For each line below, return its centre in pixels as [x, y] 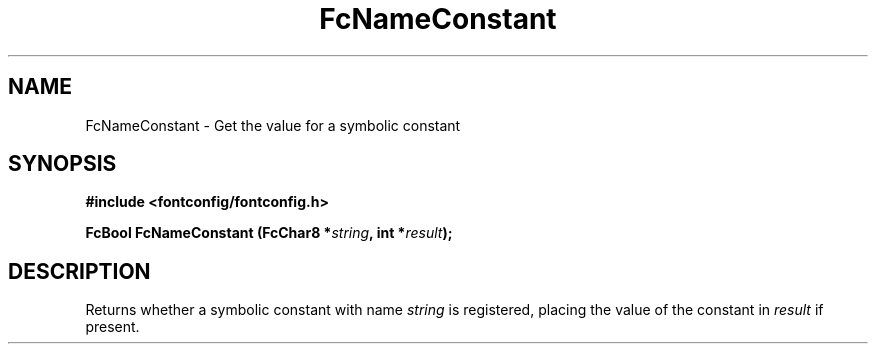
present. [112, 327]
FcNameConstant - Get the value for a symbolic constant [273, 125]
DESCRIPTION [79, 271]
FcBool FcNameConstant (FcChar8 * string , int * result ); [269, 233]
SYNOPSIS [62, 164]
